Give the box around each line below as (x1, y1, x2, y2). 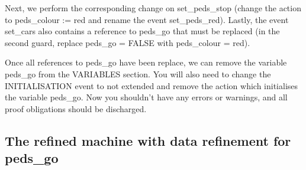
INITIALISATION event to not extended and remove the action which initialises (5, 79, 298, 91)
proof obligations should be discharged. (5, 102, 147, 115)
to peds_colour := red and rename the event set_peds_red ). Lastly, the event (5, 13, 289, 25)
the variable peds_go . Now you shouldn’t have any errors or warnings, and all (5, 91, 288, 103)
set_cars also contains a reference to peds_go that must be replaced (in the (5, 25, 280, 37)
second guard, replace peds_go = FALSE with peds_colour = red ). (5, 36, 250, 48)
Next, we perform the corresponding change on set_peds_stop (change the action (5, 2, 301, 14)
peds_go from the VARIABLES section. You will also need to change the (5, 67, 271, 80)
